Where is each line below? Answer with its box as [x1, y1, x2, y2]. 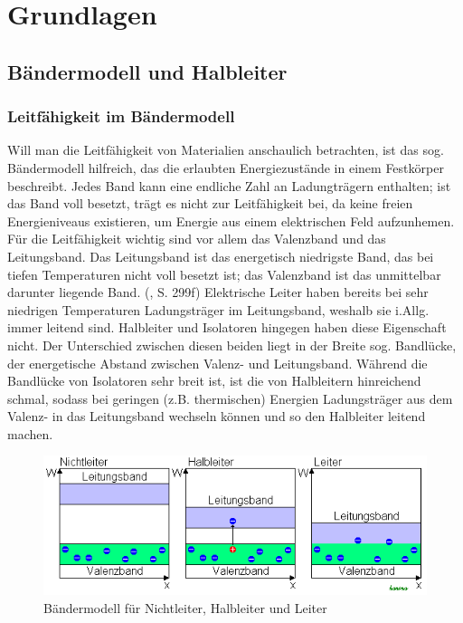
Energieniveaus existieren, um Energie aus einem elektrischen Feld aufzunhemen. [7, 211, 455, 230]
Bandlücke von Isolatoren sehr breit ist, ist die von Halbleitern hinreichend [7, 371, 421, 390]
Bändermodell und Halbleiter [7, 57, 288, 85]
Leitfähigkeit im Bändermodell [7, 105, 235, 128]
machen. [7, 424, 53, 443]
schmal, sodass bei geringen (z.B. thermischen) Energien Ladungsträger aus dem [7, 388, 453, 407]
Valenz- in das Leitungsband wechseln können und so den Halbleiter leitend [7, 407, 426, 426]
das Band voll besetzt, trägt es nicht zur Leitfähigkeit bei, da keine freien [7, 194, 413, 213]
